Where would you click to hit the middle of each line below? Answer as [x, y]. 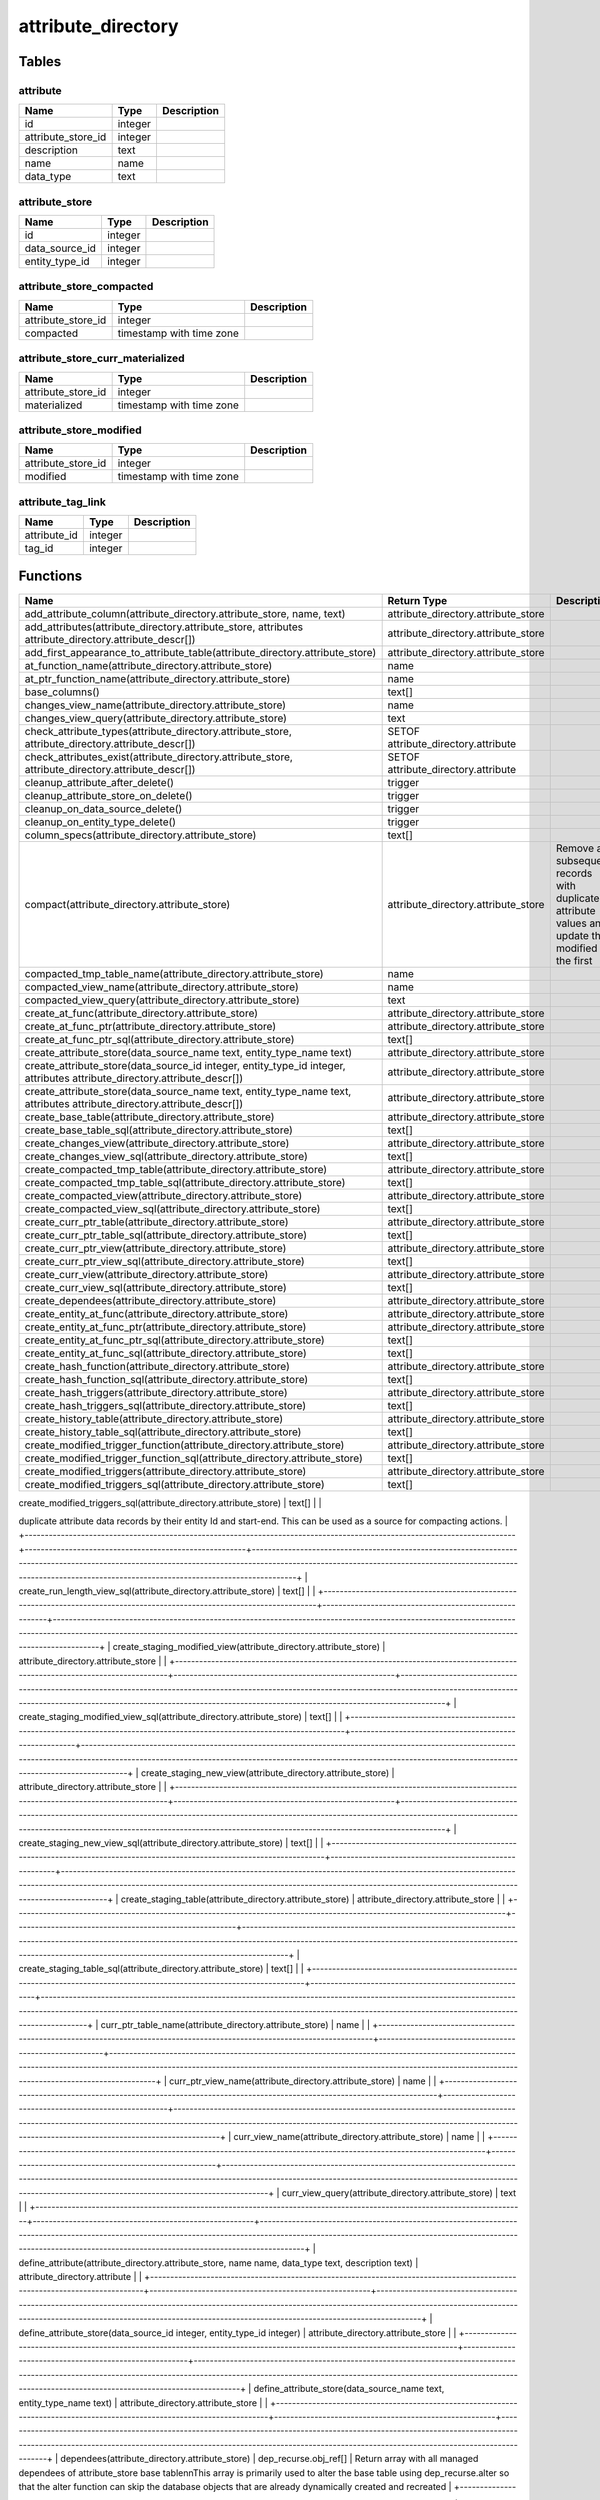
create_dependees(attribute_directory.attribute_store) [150, 1300]
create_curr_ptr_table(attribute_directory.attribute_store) [156, 1222]
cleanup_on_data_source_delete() [103, 808]
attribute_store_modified [80, 430]
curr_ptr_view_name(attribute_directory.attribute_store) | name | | [302, 2081]
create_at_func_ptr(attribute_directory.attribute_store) [150, 1026]
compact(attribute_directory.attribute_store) [127, 904]
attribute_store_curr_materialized [101, 358]
